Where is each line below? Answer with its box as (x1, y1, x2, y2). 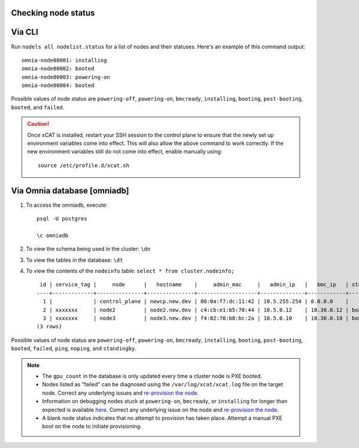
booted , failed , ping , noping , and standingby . (11, 345, 137, 352)
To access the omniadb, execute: (26, 201, 108, 208)
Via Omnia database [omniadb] (11, 186, 130, 196)
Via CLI (11, 27, 38, 37)
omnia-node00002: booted (22, 65, 95, 72)
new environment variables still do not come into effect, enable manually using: (27, 148, 223, 155)
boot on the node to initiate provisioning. (42, 423, 142, 430)
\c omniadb (36, 232, 69, 239)
